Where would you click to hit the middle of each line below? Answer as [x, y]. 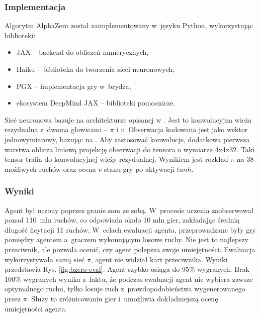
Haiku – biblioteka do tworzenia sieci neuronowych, [96, 69]
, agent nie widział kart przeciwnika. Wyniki [159, 259]
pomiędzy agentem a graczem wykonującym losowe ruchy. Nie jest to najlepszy [126, 239]
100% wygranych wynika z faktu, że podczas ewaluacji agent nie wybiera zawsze [129, 279]
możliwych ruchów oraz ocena [50, 169]
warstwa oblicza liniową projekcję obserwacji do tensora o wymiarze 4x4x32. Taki [129, 149]
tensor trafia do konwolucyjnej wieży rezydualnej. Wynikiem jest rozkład [116, 159]
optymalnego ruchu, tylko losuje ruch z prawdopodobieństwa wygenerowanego [125, 289]
